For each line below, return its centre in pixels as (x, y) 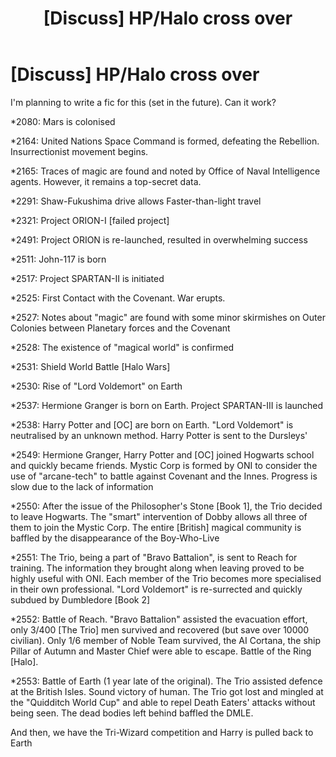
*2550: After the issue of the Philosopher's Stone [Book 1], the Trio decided (166, 506)
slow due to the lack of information (82, 486)
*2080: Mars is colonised (63, 121)
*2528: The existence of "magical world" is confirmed (122, 347)
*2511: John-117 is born (58, 259)
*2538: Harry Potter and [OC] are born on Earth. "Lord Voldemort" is (152, 424)
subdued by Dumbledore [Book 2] (80, 599)
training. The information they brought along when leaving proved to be (157, 568)
